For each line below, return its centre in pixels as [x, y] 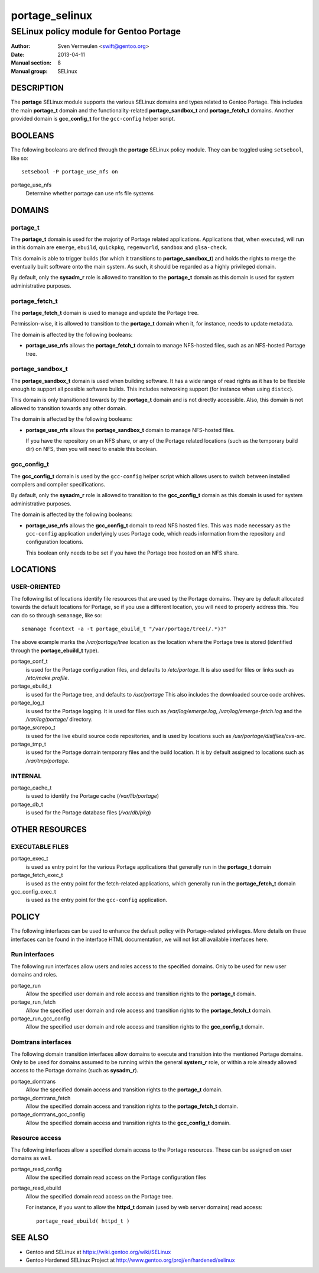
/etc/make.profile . [48, 678]
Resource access [36, 1138]
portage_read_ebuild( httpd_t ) [83, 1221]
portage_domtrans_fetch [41, 1098]
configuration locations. [55, 542]
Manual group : [29, 71]
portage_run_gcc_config [40, 1019]
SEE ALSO [30, 1238]
